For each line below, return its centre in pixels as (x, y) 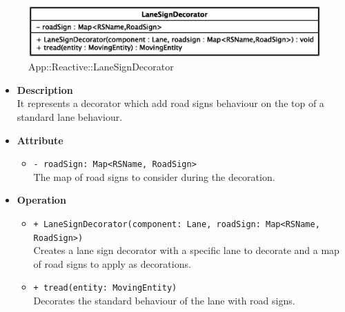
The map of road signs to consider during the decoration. (154, 176)
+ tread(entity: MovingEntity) (105, 288)
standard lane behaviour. (70, 116)
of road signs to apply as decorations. (112, 263)
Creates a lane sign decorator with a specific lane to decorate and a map (186, 250)
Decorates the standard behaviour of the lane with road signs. (164, 301)
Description (45, 89)
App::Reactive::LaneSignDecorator (101, 67)
